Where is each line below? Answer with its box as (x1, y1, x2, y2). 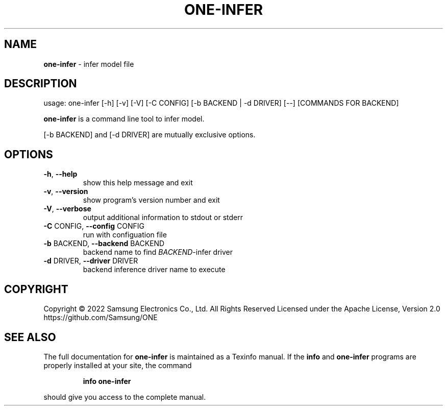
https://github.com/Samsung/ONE (43, 313, 158, 322)
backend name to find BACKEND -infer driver (83, 248, 233, 257)
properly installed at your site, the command (43, 360, 192, 370)
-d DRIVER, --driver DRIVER (43, 256, 138, 266)
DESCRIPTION (4, 77, 77, 90)
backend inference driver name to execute (83, 265, 226, 274)
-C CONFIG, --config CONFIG (43, 222, 145, 231)
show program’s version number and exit (83, 196, 220, 205)
